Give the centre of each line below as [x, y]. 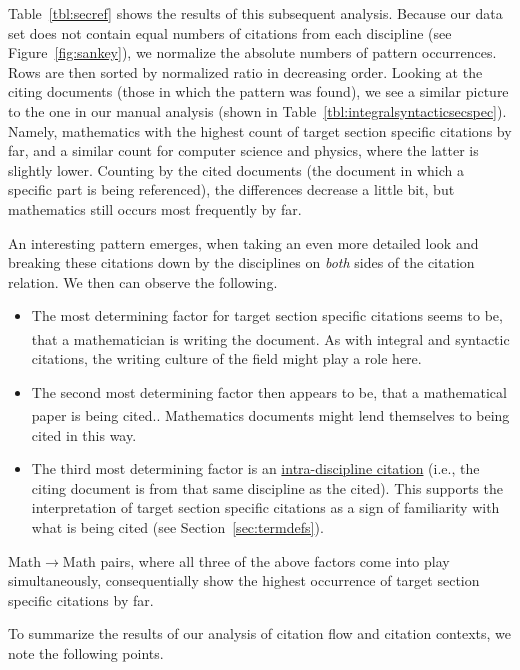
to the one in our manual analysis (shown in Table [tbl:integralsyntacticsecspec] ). [257, 110]
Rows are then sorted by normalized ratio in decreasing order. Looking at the [245, 71]
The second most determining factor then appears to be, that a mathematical [269, 391]
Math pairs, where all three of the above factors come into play [256, 560]
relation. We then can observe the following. [143, 281]
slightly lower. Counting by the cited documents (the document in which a [236, 169]
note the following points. [86, 652]
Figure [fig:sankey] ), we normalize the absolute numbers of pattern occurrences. [252, 52]
